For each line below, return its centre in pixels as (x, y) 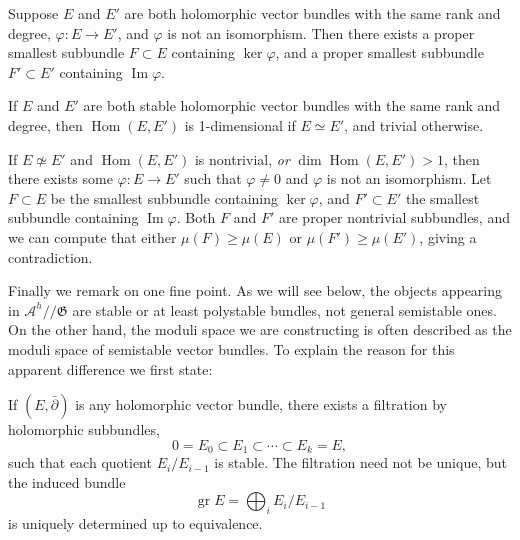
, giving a (448, 236)
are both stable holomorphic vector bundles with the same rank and (292, 105)
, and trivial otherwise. (414, 124)
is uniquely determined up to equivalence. (135, 523)
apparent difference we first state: (110, 368)
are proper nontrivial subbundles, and (394, 217)
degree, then (45, 124)
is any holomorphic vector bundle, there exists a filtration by (261, 404)
